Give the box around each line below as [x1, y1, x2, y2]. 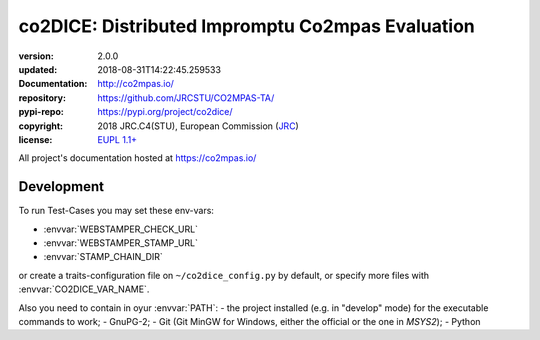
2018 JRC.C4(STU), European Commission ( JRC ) [97, 120, 299, 132]
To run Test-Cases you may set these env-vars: [18, 205, 215, 217]
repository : [18, 91, 67, 104]
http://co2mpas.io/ [97, 78, 175, 90]
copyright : [18, 120, 64, 132]
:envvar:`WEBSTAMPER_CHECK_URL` [43, 223, 199, 235]
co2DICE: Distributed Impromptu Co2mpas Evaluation [18, 15, 475, 37]
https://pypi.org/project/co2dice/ [97, 106, 234, 118]
